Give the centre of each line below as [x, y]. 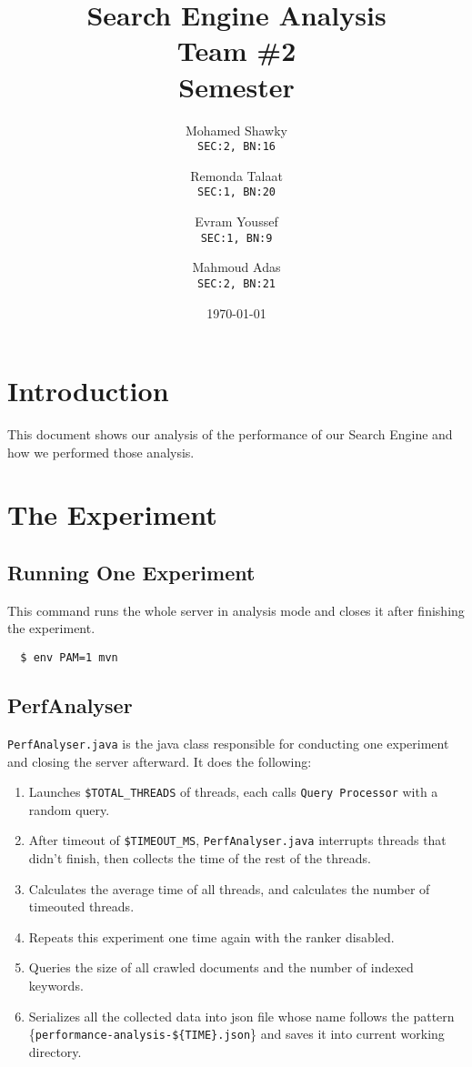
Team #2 [236, 50]
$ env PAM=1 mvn [69, 657]
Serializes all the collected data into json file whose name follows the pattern [241, 1016]
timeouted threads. [81, 906]
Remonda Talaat [236, 175]
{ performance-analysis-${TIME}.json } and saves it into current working [236, 1034]
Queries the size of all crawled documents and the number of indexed [221, 967]
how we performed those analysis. [101, 452]
